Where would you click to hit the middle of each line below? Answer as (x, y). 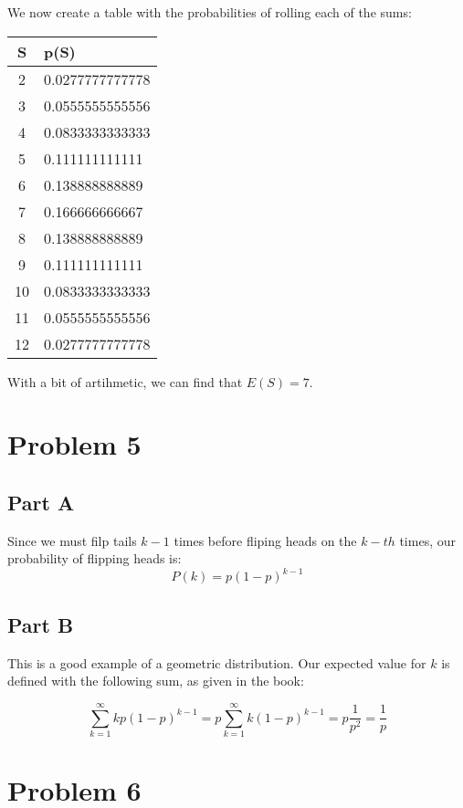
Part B (41, 624)
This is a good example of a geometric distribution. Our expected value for (217, 662)
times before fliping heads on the (265, 540)
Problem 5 (74, 444)
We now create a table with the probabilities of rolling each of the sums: (210, 12)
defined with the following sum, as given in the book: (156, 681)
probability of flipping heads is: (95, 558)
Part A (41, 502)
